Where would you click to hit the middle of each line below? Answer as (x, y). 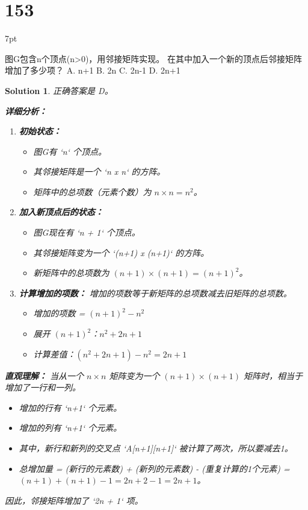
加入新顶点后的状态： (61, 212)
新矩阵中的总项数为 (71, 273)
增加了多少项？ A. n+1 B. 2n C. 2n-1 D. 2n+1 (93, 70)
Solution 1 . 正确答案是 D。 (59, 90)
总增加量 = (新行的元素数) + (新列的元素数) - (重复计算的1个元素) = (154, 468)
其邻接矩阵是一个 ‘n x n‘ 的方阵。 (99, 172)
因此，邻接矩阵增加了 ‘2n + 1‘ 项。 (74, 500)
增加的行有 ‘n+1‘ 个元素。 (70, 407)
